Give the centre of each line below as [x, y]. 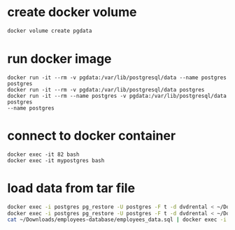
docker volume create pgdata [50, 31]
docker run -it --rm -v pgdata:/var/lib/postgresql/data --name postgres [117, 78]
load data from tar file [71, 188]
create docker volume [72, 12]
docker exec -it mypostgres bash [56, 160]
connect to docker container [92, 135]
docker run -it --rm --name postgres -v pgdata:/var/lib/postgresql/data [117, 96]
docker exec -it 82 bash [43, 154]
